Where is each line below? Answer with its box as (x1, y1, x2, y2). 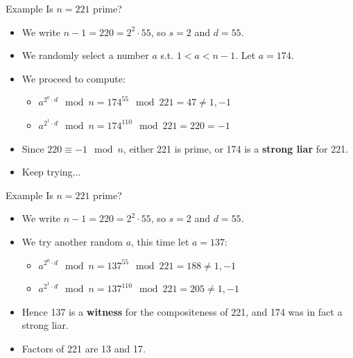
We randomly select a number (21, 48, 149, 62)
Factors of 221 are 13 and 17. (21, 341, 146, 355)
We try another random (21, 234, 123, 248)
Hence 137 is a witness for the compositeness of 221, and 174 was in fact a (21, 304, 343, 318)
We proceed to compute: (21, 71, 126, 85)
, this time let (131, 234, 189, 248)
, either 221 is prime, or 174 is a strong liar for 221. (123, 141, 349, 155)
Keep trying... (21, 164, 81, 179)
